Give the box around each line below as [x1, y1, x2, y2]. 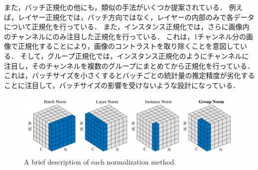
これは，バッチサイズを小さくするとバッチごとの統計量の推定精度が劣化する [4, 70, 255, 81]
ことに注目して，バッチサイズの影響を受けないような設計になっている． [4, 80, 240, 90]
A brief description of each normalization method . [24, 156, 176, 167]
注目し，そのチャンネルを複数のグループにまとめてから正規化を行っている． [4, 60, 255, 71]
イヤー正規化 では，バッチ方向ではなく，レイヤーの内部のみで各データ [24, 11, 255, 22]
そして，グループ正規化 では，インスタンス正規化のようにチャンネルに [20, 50, 249, 61]
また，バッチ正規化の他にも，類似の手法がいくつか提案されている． [4, 2, 227, 12]
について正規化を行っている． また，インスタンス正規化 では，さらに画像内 [4, 21, 250, 32]
